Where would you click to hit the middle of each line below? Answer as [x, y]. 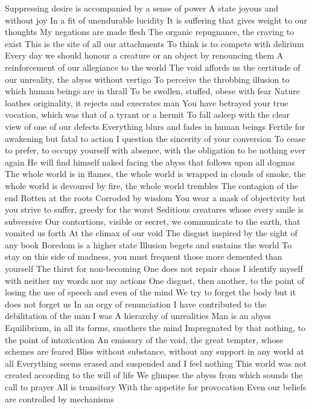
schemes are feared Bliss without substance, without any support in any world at [154, 351]
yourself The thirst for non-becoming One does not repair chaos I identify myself [154, 269]
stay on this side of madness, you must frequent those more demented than [144, 256]
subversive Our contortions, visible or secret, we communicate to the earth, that [153, 221]
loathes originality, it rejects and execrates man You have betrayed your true [147, 102]
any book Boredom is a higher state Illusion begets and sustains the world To [148, 244]
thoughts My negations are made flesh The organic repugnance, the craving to [150, 32]
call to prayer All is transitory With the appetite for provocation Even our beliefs [156, 387]
